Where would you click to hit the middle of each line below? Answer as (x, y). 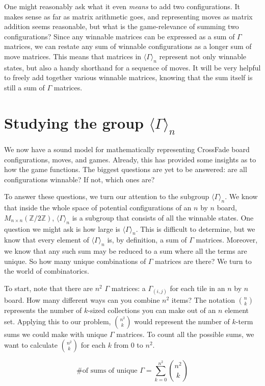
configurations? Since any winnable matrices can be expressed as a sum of (120, 36)
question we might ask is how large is (62, 228)
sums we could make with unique (56, 334)
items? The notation (203, 300)
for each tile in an (197, 288)
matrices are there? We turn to (203, 261)
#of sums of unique (107, 371)
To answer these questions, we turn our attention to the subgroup (107, 196)
